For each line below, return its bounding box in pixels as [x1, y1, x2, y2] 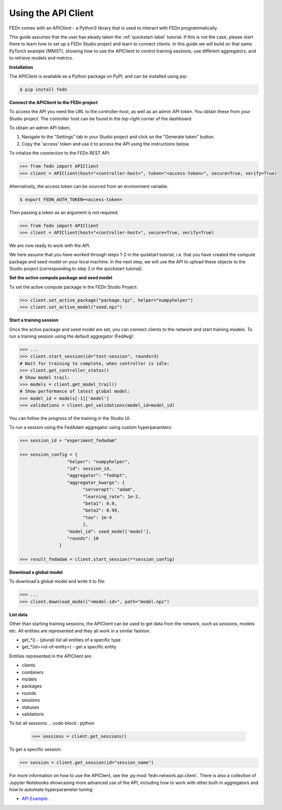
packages [21, 683, 42, 689]
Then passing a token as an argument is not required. [9, 209, 119, 215]
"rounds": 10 [67, 535, 99, 541]
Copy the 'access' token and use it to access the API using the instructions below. [21, 141, 190, 147]
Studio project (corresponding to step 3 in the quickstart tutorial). [9, 266, 143, 272]
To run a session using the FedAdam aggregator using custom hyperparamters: [9, 424, 172, 430]
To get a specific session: [9, 746, 62, 753]
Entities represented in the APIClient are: [9, 653, 92, 659]
